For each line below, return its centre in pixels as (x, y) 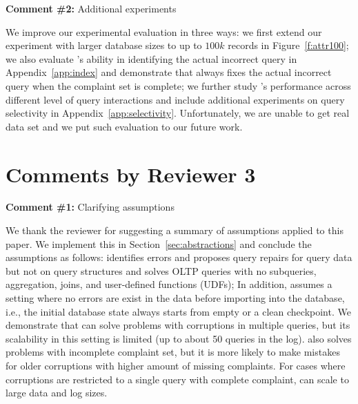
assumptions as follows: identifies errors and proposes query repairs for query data (179, 257)
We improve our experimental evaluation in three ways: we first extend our (164, 31)
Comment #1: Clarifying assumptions (90, 207)
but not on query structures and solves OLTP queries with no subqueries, (161, 270)
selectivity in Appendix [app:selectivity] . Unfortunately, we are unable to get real (178, 113)
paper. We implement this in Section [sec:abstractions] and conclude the (159, 243)
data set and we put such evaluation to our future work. (124, 126)
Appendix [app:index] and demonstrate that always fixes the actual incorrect (169, 72)
